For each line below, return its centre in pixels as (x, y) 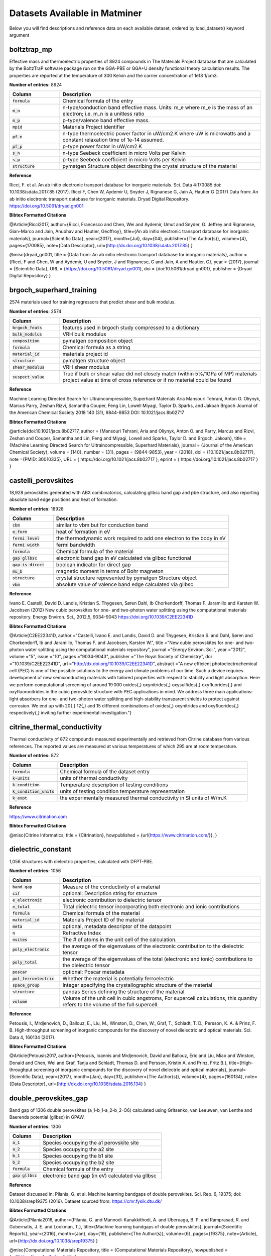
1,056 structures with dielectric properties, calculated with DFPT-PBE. (81, 861)
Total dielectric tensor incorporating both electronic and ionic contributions (151, 907)
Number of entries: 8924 (36, 85)
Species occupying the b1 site (78, 1156)
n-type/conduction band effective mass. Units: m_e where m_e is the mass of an (158, 108)
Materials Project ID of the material (104, 920)
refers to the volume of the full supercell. (111, 1005)
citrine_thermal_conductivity (56, 727)
